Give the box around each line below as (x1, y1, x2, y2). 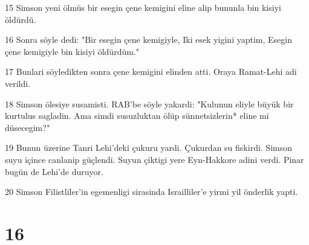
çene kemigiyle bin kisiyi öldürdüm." (5, 45, 139, 57)
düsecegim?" (5, 121, 50, 133)
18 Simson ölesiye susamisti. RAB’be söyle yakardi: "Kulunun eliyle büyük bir (5, 97, 294, 110)
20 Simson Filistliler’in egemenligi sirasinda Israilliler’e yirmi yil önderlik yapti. (5, 185, 298, 198)
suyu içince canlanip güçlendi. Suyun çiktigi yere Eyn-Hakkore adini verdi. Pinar (5, 153, 304, 165)
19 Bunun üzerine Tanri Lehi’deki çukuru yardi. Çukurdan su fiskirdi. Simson (5, 141, 293, 154)
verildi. (5, 77, 31, 89)
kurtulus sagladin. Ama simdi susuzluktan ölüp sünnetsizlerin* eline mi (5, 109, 269, 122)
